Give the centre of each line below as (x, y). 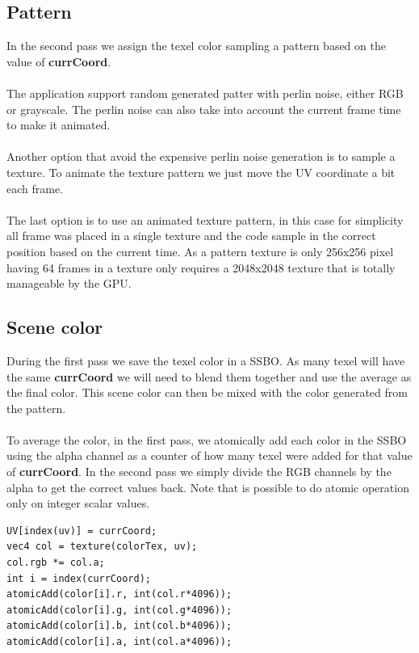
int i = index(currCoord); (79, 578)
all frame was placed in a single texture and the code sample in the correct (191, 236)
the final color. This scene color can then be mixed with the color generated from (207, 392)
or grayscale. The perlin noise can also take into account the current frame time (204, 109)
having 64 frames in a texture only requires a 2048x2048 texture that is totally (201, 267)
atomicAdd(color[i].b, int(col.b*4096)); (119, 626)
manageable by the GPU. (69, 283)
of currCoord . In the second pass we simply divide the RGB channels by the (199, 472)
